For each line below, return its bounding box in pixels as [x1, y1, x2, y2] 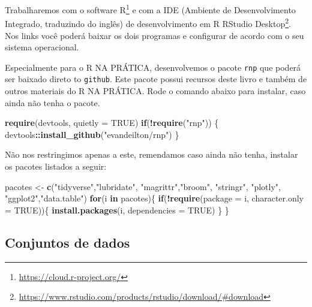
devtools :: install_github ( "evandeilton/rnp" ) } [5, 128, 179, 140]
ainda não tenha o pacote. [5, 96, 100, 109]
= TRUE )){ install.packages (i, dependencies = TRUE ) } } [5, 203, 229, 216]
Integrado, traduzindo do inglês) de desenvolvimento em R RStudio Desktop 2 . [5, 16, 291, 29]
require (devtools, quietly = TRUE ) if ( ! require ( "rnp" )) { [5, 116, 219, 129]
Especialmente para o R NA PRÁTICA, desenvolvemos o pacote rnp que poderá [5, 61, 301, 73]
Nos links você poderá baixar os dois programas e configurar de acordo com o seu [5, 29, 304, 41]
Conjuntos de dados [5, 233, 130, 251]
